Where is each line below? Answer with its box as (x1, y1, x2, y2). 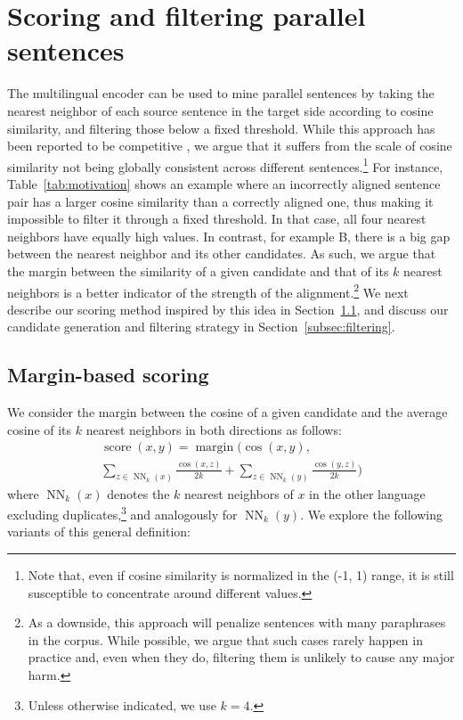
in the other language (309, 484, 426, 503)
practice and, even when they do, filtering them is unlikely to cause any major (28, 648, 455, 667)
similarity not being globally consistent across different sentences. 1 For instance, (7, 154, 443, 176)
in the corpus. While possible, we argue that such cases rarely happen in (28, 630, 423, 649)
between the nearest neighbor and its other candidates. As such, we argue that (7, 244, 436, 263)
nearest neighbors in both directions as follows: (85, 420, 342, 438)
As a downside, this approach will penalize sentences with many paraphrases (28, 613, 446, 632)
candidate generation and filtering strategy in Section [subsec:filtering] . (7, 317, 395, 336)
